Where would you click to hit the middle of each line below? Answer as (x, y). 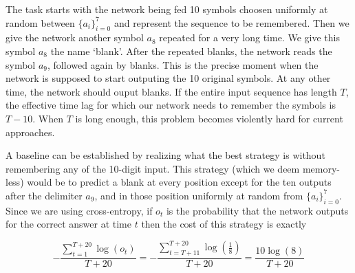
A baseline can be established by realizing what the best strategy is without (165, 155)
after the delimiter (44, 195)
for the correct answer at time (68, 224)
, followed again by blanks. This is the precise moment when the (183, 64)
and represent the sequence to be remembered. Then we (232, 22)
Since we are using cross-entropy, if (79, 210)
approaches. (30, 132)
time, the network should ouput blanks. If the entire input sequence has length (171, 91)
